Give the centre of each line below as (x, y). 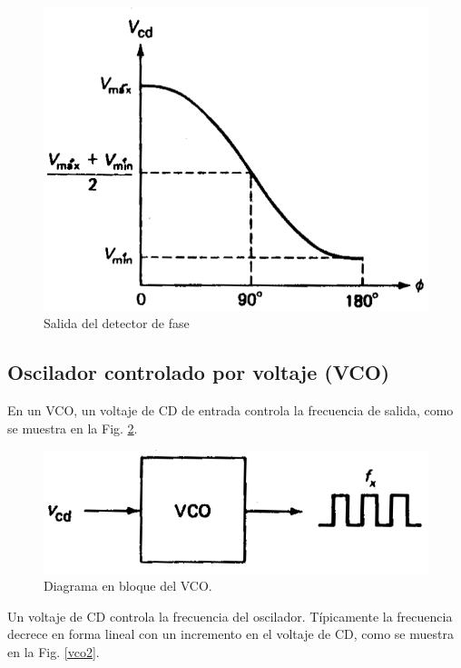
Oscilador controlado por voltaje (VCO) (199, 372)
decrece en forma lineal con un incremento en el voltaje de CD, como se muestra (230, 634)
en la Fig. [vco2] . (54, 651)
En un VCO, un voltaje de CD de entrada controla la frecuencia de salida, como (230, 410)
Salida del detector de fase (117, 323)
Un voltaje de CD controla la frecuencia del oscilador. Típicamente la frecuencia (230, 616)
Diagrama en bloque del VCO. (128, 586)
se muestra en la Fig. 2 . (73, 428)
